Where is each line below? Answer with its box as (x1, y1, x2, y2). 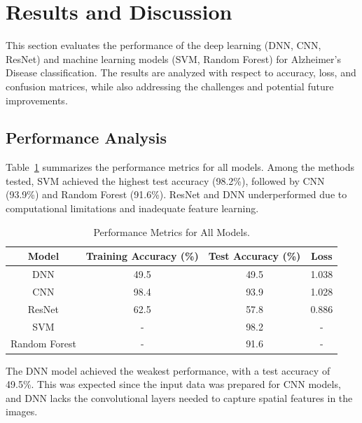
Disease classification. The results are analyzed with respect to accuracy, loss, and (6, 65, 356, 80)
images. (6, 404, 38, 419)
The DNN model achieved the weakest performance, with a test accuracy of (6, 363, 330, 377)
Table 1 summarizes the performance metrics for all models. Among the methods (6, 160, 354, 174)
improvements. (6, 92, 68, 107)
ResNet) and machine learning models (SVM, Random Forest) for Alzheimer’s (6, 51, 341, 66)
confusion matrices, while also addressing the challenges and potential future (6, 78, 334, 93)
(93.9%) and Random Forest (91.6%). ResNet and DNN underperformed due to (6, 187, 347, 202)
